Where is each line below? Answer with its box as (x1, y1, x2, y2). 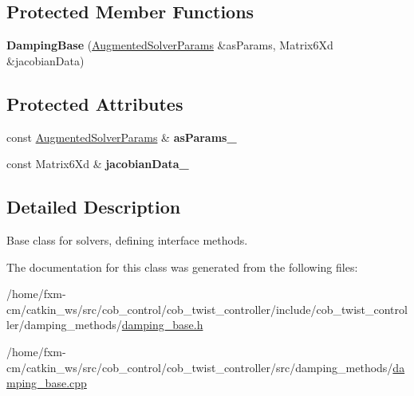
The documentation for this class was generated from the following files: (6, 258, 358, 275)
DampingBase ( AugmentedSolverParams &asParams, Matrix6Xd (6, 37, 333, 53)
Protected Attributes (6, 91, 183, 116)
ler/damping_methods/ (6, 316, 122, 333)
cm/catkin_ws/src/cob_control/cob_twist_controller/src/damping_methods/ (6, 359, 393, 375)
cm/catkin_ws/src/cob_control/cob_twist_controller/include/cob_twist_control (6, 300, 408, 317)
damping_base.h (121, 316, 203, 333)
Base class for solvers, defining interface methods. (6, 231, 248, 248)
